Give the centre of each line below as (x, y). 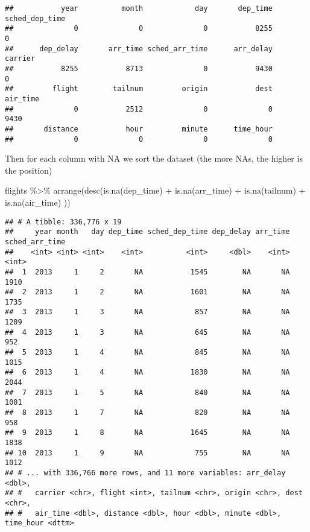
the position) (29, 170)
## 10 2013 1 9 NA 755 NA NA (147, 453)
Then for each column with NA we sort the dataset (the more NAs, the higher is (154, 158)
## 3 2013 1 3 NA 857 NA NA (147, 312)
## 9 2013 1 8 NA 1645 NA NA (147, 433)
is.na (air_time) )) (38, 202)
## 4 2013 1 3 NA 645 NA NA (147, 332)
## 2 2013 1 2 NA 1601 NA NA (147, 292)
